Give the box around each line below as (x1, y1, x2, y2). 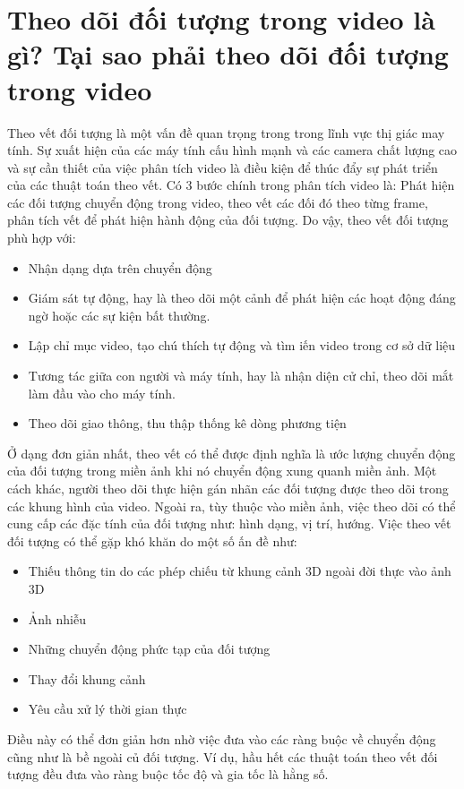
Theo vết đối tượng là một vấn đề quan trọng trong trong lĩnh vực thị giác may (7, 123, 445, 142)
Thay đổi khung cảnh (28, 669, 146, 688)
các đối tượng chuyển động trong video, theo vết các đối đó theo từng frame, (7, 193, 428, 211)
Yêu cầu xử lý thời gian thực (28, 699, 187, 718)
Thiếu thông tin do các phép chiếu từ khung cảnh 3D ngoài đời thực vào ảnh (28, 562, 451, 580)
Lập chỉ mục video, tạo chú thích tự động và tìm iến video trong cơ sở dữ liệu (28, 336, 456, 355)
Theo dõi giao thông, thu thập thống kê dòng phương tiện (28, 414, 347, 433)
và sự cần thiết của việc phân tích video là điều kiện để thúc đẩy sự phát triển (7, 158, 438, 176)
